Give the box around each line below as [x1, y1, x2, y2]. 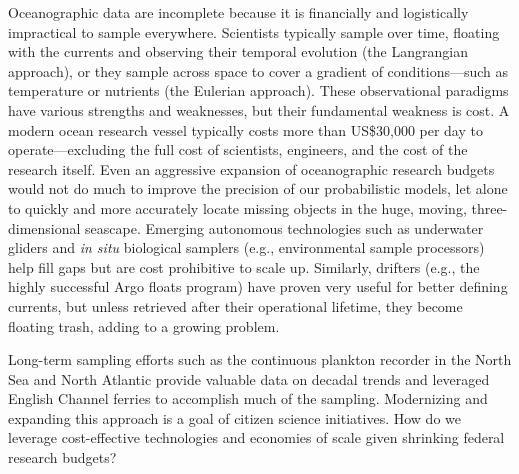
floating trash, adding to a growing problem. [8, 315, 280, 336]
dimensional [8, 217, 81, 238]
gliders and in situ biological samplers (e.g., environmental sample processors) [8, 237, 485, 258]
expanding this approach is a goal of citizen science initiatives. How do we [8, 407, 461, 428]
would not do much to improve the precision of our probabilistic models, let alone [8, 178, 508, 199]
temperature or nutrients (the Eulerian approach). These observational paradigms [8, 80, 509, 101]
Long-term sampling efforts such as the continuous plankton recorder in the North [8, 349, 512, 370]
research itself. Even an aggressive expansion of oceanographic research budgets [8, 158, 495, 179]
